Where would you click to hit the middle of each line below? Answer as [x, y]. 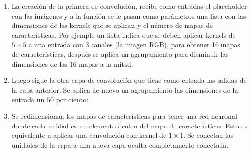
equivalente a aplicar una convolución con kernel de [89, 135]
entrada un [28, 99]
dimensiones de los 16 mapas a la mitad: [72, 64]
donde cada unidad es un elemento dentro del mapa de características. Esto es [129, 125]
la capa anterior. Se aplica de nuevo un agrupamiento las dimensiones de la [125, 89]
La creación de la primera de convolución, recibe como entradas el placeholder [129, 6]
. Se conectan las [208, 135]
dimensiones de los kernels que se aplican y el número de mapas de [112, 25]
